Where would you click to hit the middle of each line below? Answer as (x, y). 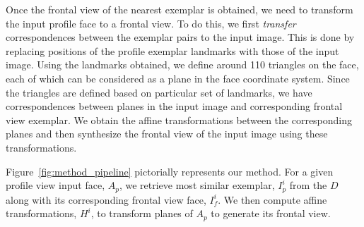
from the (308, 185)
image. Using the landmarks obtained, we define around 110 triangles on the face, (182, 65)
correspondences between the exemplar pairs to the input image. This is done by (180, 37)
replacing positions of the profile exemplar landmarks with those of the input (172, 50)
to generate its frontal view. (271, 213)
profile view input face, (55, 185)
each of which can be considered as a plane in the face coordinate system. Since (178, 78)
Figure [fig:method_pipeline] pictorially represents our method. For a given (170, 171)
